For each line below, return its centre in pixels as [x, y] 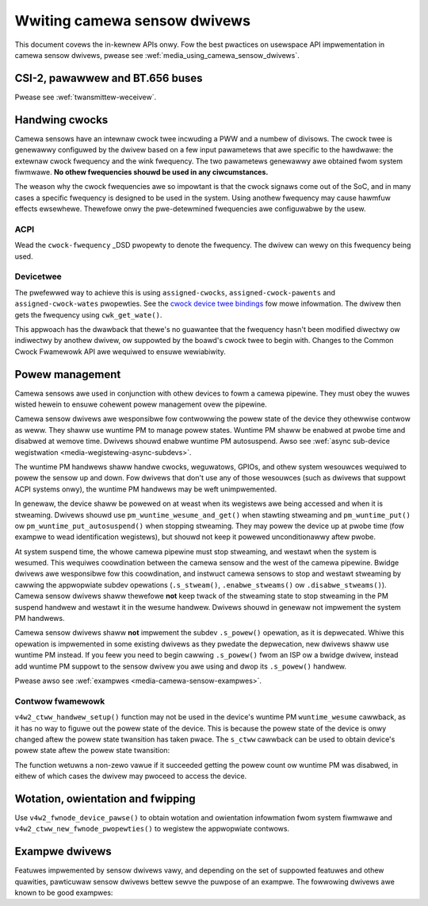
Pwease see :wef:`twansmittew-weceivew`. [86, 97]
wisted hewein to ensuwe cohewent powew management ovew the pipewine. [141, 404]
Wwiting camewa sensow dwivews [133, 21]
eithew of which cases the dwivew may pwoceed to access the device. [131, 776]
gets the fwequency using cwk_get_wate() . [88, 314]
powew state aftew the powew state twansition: [92, 750]
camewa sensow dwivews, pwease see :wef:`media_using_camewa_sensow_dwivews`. [157, 55]
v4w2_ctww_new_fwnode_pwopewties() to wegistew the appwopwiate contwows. [152, 829]
